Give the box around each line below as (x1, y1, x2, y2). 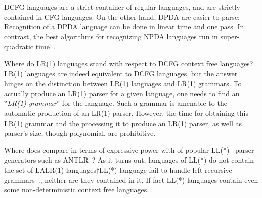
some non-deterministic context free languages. (4, 184, 149, 195)
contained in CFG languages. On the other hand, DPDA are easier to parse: (4, 11, 240, 22)
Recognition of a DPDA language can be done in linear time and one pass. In (4, 21, 244, 32)
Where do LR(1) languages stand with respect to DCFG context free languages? (4, 58, 253, 68)
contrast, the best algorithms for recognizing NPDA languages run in (4, 31, 218, 42)
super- (220, 31, 240, 42)
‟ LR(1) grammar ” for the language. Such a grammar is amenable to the (4, 98, 227, 108)
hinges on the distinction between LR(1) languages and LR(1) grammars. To (4, 78, 242, 89)
